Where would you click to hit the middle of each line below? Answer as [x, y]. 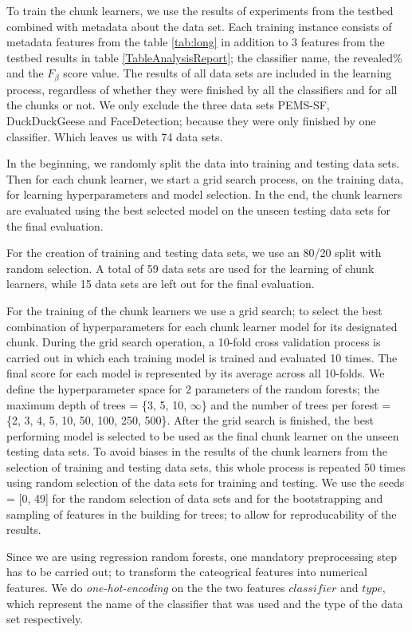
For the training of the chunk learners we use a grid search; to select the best [194, 310]
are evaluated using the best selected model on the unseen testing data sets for [199, 209]
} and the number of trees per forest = [296, 404]
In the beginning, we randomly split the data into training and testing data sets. [203, 163]
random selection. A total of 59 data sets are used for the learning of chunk [190, 268]
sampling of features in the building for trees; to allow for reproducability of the [202, 513]
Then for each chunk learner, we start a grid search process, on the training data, [205, 178]
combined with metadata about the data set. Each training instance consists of [199, 26]
